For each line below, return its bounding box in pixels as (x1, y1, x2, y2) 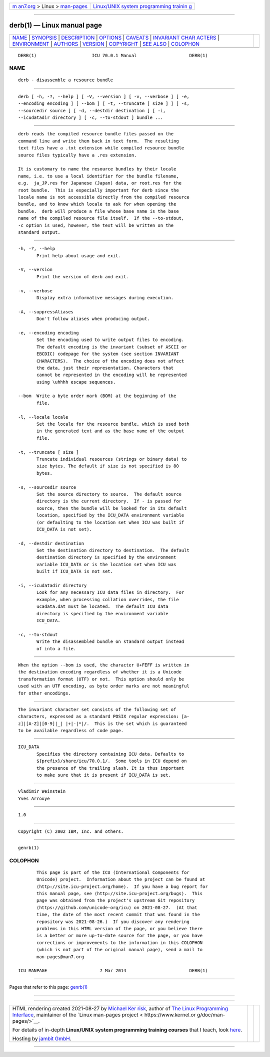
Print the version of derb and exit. (36, 274, 129, 279)
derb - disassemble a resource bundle (18, 77, 113, 83)
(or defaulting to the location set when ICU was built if (36, 519, 184, 525)
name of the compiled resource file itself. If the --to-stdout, (18, 216, 184, 221)
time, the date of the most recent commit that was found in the (36, 912, 200, 918)
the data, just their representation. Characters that (36, 365, 174, 371)
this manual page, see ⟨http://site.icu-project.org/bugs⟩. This (36, 891, 203, 897)
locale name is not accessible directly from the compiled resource (18, 194, 189, 200)
